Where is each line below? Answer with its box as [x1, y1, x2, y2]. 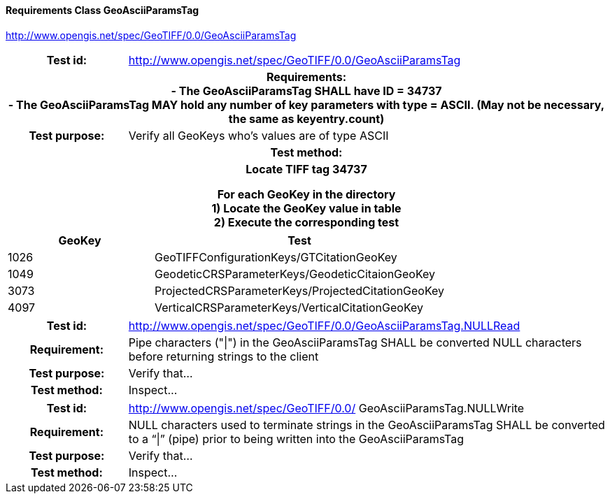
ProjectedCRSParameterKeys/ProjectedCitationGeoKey [155, 283, 445, 298]
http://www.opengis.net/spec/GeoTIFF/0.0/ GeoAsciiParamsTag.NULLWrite [128, 400, 525, 415]
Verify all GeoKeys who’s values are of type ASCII [128, 128, 389, 143]
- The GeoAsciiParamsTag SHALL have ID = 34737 [171, 83, 442, 98]
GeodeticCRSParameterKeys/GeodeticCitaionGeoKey [155, 266, 436, 281]
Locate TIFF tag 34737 [246, 161, 367, 176]
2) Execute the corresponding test [213, 215, 399, 229]
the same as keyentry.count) [228, 111, 385, 126]
